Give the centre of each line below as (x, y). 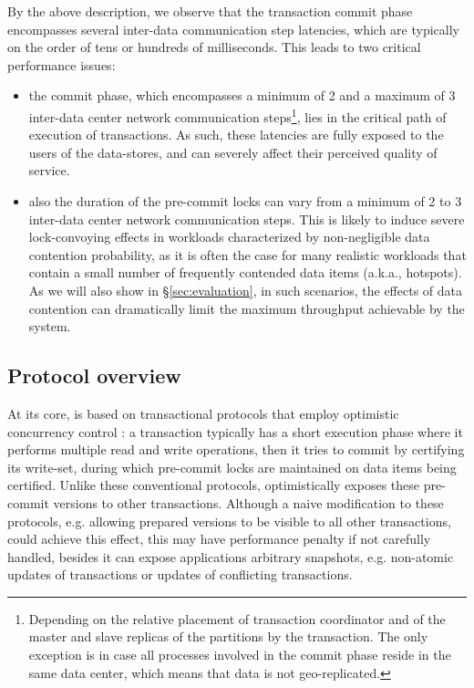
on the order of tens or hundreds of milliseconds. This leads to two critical (214, 47)
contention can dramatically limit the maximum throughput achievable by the (247, 308)
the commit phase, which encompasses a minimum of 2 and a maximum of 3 (242, 95)
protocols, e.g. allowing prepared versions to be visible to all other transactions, (229, 521)
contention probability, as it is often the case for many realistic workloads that (247, 254)
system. (50, 326)
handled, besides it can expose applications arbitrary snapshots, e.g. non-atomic (231, 556)
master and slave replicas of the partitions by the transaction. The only (228, 636)
